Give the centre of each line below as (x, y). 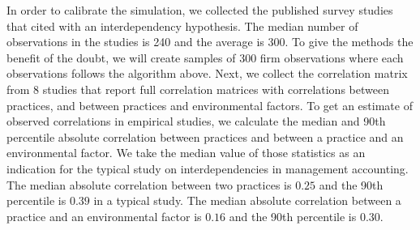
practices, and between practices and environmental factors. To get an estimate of (210, 105)
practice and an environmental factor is (104, 216)
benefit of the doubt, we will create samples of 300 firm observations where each (205, 57)
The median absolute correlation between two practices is (149, 184)
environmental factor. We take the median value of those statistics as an (186, 153)
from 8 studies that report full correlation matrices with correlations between (198, 89)
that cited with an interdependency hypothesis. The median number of (182, 26)
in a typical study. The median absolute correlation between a (247, 200)
